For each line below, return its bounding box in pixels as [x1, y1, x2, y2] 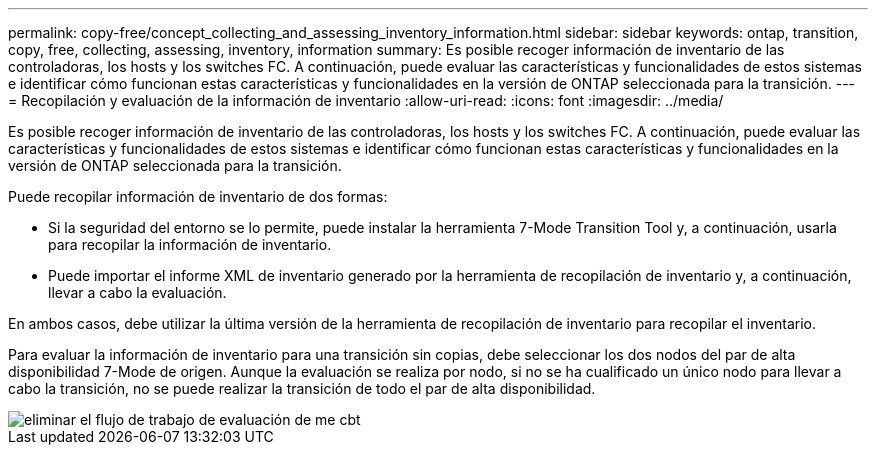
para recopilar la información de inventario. [48, 236, 332, 253]
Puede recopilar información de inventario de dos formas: [8, 188, 388, 205]
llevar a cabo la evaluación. [48, 284, 227, 301]
